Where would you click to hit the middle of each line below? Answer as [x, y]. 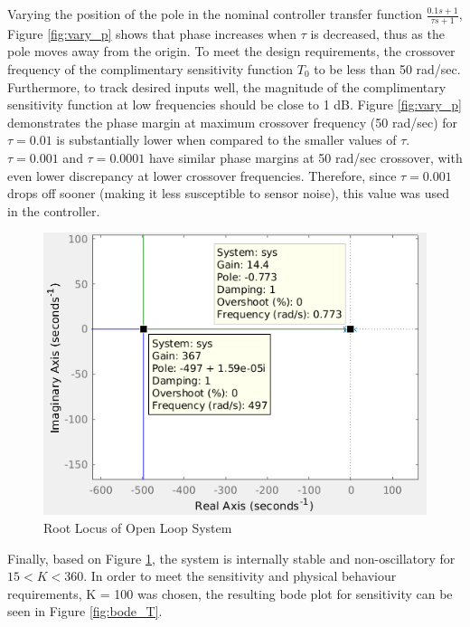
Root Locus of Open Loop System [138, 527]
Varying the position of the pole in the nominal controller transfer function [215, 14]
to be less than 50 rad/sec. [387, 69]
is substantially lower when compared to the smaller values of [226, 140]
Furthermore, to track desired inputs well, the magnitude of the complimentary [227, 86]
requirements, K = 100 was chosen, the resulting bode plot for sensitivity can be [230, 593]
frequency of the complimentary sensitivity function [150, 69]
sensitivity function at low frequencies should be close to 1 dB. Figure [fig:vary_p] [235, 104]
